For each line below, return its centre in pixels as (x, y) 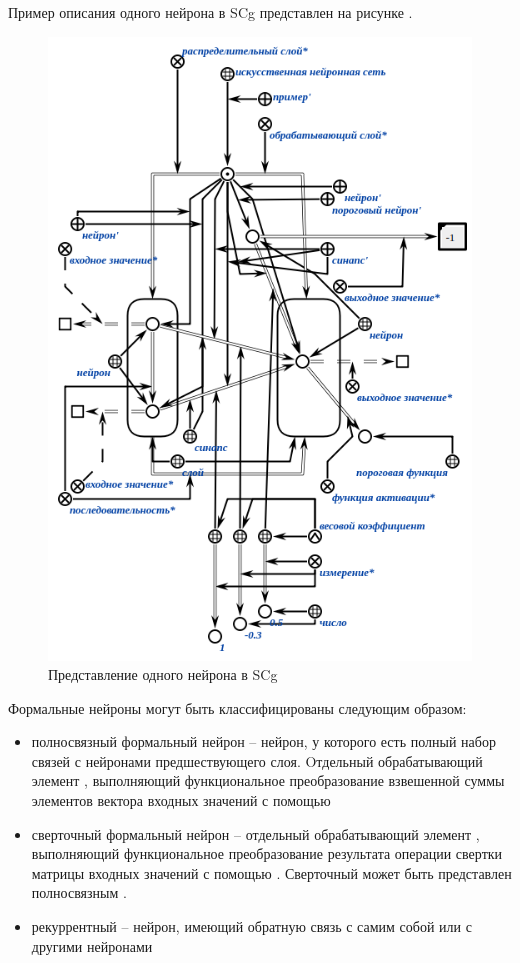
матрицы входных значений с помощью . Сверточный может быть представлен (271, 872)
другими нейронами (92, 945)
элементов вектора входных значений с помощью (181, 800)
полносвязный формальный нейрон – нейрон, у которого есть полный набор (263, 741)
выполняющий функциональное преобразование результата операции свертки (267, 853)
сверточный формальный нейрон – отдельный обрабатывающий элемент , (255, 833)
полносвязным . (79, 892)
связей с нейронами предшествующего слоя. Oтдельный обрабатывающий (257, 760)
